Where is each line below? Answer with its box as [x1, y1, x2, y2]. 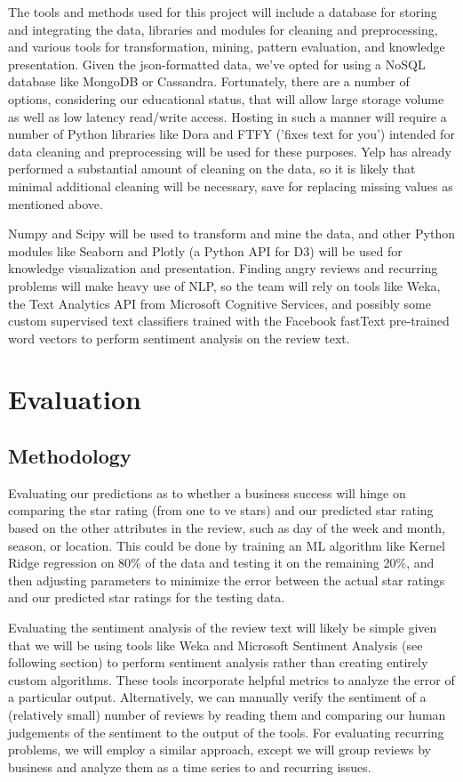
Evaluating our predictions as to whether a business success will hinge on [8, 483, 406, 502]
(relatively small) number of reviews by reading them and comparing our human [8, 705, 446, 723]
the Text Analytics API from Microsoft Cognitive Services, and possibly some [8, 294, 431, 312]
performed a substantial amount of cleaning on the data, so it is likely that [8, 159, 416, 178]
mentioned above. [8, 194, 103, 213]
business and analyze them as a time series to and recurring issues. [8, 757, 371, 776]
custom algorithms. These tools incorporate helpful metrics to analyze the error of [8, 670, 455, 689]
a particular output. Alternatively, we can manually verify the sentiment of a [8, 688, 427, 706]
